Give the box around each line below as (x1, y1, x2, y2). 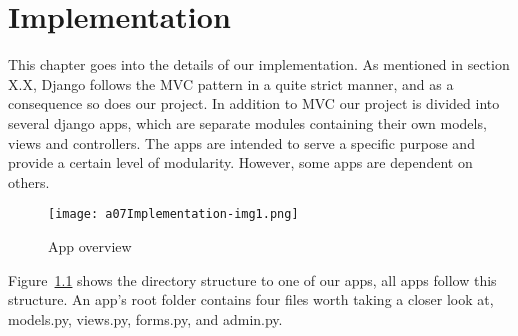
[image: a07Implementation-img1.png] (48, 207, 299, 222)
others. (8, 171, 50, 192)
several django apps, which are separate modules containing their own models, (8, 112, 487, 133)
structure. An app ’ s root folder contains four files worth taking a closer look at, (8, 289, 494, 310)
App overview (48, 235, 132, 256)
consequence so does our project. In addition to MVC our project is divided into (8, 93, 500, 114)
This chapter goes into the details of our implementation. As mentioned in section (8, 54, 510, 75)
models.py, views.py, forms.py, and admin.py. (8, 308, 283, 329)
